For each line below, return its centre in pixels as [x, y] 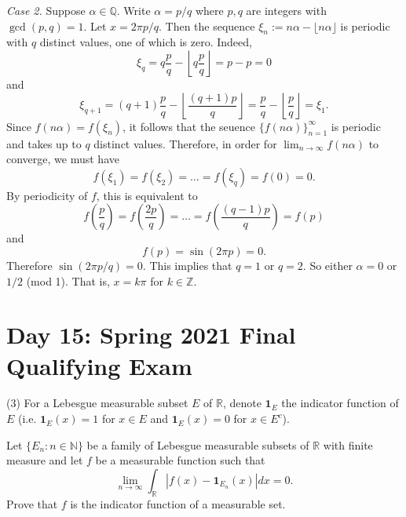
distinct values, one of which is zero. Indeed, [146, 42]
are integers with [286, 10]
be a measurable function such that [180, 460]
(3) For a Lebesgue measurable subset [97, 403]
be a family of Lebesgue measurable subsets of [198, 444]
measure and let [45, 460]
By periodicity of [47, 195]
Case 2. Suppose [46, 10]
